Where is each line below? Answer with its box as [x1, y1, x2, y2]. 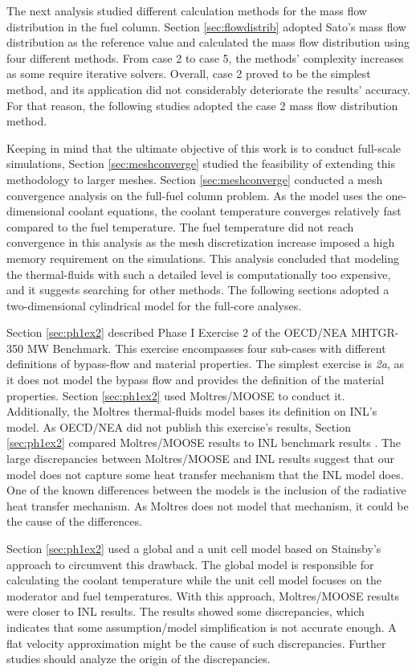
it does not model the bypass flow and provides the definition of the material [6, 371, 385, 388]
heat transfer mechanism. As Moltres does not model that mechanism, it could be [6, 497, 409, 514]
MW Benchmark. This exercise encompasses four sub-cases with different [27, 339, 386, 356]
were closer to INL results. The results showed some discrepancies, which [6, 603, 365, 620]
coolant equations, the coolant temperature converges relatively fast [68, 203, 402, 219]
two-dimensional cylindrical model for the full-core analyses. [6, 297, 302, 313]
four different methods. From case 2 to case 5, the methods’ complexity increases [6, 49, 404, 66]
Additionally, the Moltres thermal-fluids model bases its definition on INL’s [6, 403, 377, 420]
